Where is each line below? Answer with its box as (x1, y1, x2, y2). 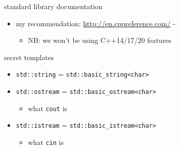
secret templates (4, 52, 54, 62)
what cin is (28, 137, 64, 147)
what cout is (28, 103, 68, 113)
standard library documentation (4, 1, 103, 11)
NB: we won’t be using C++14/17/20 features (28, 35, 171, 45)
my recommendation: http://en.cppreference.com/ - (16, 18, 175, 28)
